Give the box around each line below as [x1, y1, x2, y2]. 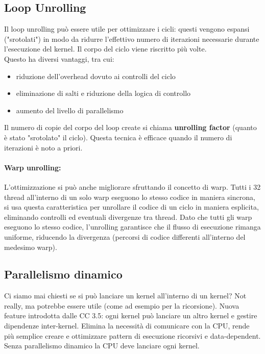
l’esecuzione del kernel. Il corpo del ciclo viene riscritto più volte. [4, 43, 207, 54]
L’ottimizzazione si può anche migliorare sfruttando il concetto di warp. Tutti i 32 [4, 181, 261, 192]
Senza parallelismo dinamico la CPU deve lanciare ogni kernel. [4, 340, 200, 351]
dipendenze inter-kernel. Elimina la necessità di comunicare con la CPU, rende [4, 320, 250, 331]
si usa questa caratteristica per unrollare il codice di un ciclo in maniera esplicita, [4, 201, 259, 212]
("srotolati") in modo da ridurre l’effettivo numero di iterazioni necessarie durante [4, 33, 259, 44]
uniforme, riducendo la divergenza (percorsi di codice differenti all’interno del [4, 231, 246, 242]
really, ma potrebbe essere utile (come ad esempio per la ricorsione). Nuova [4, 300, 239, 311]
